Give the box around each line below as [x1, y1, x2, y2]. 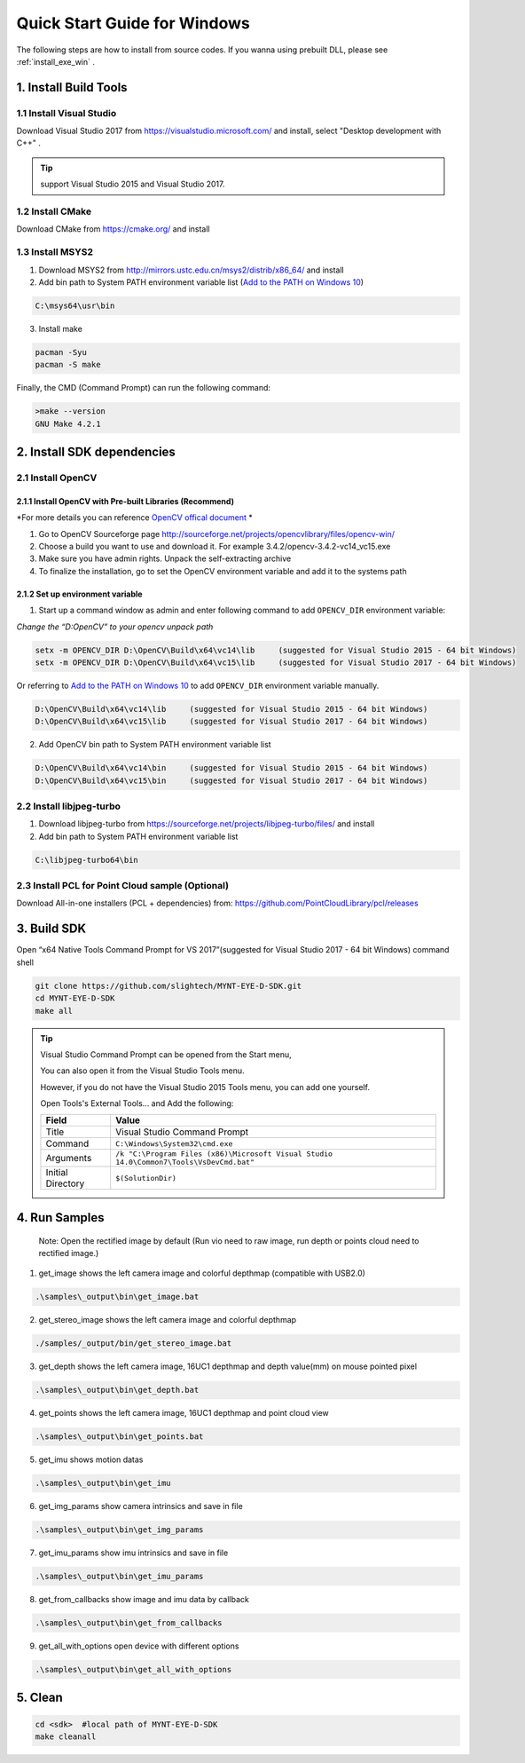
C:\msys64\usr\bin [35, 300, 115, 311]
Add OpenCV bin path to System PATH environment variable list [38, 739, 271, 750]
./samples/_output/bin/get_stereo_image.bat [35, 1339, 232, 1348]
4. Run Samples [16, 1210, 106, 1225]
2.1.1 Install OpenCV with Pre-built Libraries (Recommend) [16, 495, 235, 506]
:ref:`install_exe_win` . [16, 56, 96, 67]
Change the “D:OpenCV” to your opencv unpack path [16, 621, 214, 632]
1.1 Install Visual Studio [16, 107, 117, 119]
